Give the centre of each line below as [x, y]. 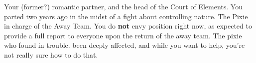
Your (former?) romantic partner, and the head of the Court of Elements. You [123, 6]
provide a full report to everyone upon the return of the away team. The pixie [123, 35]
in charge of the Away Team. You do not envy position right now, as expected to [128, 26]
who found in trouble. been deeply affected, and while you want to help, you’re [125, 45]
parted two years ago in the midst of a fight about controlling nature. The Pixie [126, 16]
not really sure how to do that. [51, 54]
